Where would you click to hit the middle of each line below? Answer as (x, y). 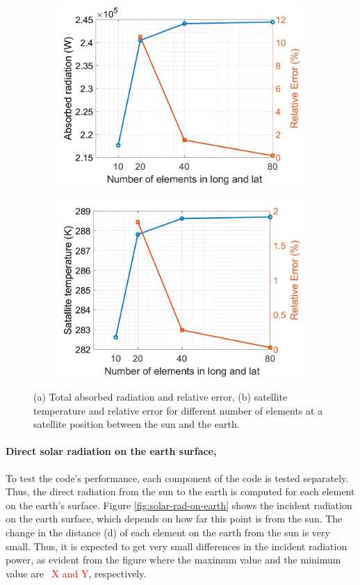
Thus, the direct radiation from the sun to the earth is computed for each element (180, 491)
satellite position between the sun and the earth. (137, 424)
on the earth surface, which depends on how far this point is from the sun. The (174, 519)
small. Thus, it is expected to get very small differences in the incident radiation (177, 546)
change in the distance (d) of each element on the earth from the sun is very (168, 532)
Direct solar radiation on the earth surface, (111, 451)
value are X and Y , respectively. (76, 573)
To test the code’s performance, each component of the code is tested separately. (177, 478)
